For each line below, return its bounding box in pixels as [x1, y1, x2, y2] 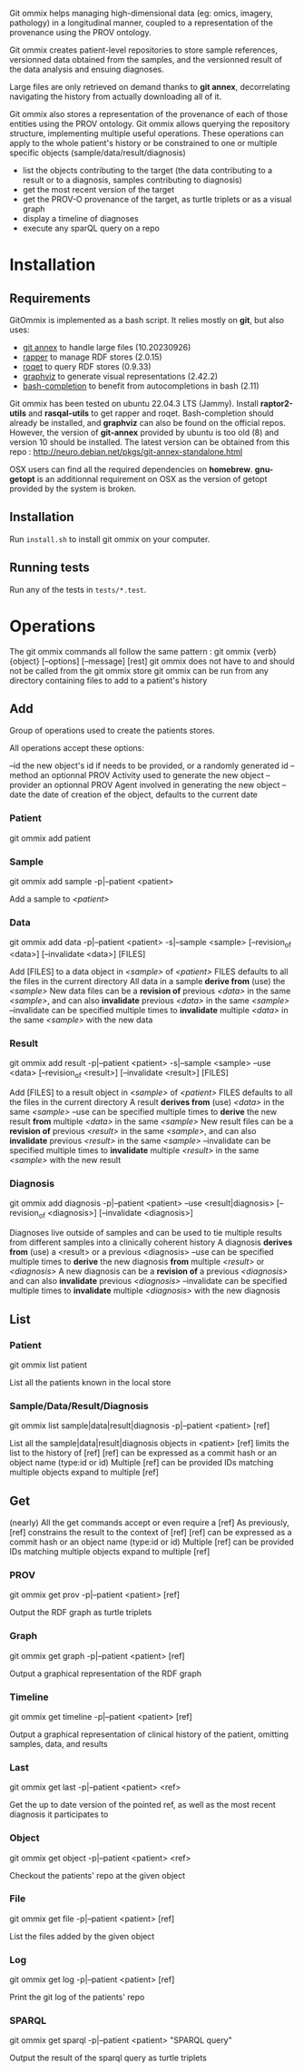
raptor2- [260, 399, 293, 409]
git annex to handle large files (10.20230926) [22, 342, 191, 352]
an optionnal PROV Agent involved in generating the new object [42, 780, 280, 791]
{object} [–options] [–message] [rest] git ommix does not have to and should [9, 656, 295, 666]
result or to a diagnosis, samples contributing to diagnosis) [22, 174, 242, 185]
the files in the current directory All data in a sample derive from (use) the [9, 976, 286, 987]
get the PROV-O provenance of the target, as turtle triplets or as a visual [22, 194, 292, 204]
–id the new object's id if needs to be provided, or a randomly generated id [9, 760, 289, 771]
